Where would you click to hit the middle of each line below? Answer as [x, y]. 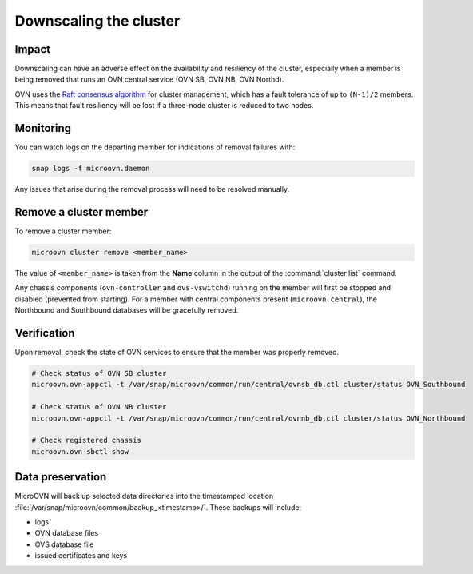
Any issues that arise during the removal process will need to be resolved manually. [152, 189]
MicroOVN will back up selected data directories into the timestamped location [144, 496]
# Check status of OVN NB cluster [99, 407]
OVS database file [64, 544]
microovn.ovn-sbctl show [80, 451]
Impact [33, 49]
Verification [45, 333]
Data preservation [61, 477]
